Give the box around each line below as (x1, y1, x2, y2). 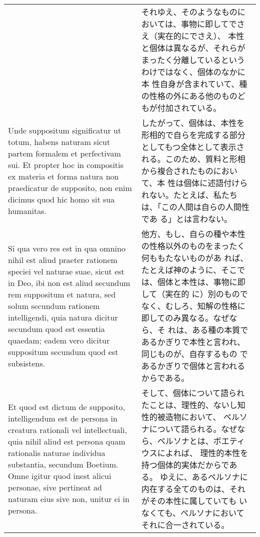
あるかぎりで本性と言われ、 (141, 336, 245, 347)
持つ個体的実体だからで (141, 459, 229, 470)
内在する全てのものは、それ (141, 483, 245, 494)
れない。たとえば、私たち (141, 189, 237, 200)
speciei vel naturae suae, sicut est (8, 265, 124, 277)
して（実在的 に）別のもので (141, 288, 248, 299)
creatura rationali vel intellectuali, (8, 424, 127, 435)
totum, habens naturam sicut (8, 136, 110, 147)
